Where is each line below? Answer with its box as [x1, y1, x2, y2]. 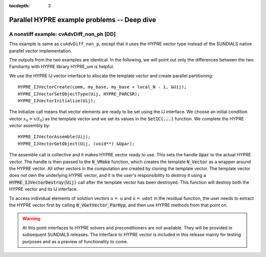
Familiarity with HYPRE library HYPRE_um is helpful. [9, 64, 114, 70]
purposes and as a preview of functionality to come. [22, 238, 128, 244]
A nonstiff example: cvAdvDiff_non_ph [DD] [9, 30, 116, 37]
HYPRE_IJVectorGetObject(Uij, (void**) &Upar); [18, 141, 135, 146]
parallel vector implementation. [9, 48, 72, 54]
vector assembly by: [9, 123, 50, 129]
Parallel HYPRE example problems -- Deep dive [9, 15, 156, 24]
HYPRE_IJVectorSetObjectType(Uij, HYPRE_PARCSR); [18, 91, 140, 97]
